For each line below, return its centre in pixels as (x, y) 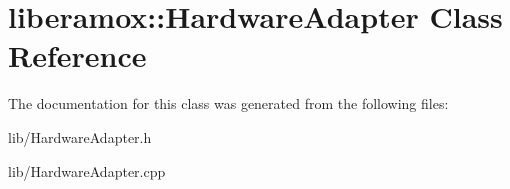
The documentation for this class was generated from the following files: (228, 103)
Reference (77, 55)
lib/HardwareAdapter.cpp (87, 170)
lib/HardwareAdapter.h (80, 136)
